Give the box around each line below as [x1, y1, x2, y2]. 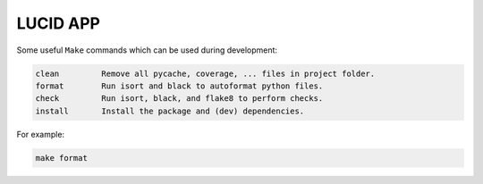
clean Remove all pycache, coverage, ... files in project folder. [35, 68, 376, 79]
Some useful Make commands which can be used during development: [16, 45, 277, 55]
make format [35, 153, 89, 163]
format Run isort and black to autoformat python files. [35, 80, 324, 91]
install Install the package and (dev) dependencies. [35, 105, 305, 116]
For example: [16, 129, 65, 139]
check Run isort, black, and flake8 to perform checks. [35, 94, 324, 104]
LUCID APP [16, 13, 100, 33]
